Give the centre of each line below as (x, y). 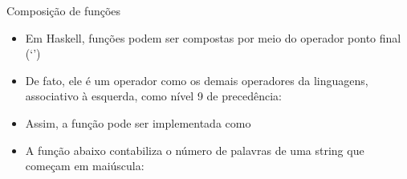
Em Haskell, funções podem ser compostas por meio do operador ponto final (213, 37)
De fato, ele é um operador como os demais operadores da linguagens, (197, 80)
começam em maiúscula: (85, 166)
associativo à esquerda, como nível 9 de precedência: (153, 96)
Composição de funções (64, 10)
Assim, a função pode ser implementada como (138, 122)
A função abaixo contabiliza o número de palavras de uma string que (195, 150)
